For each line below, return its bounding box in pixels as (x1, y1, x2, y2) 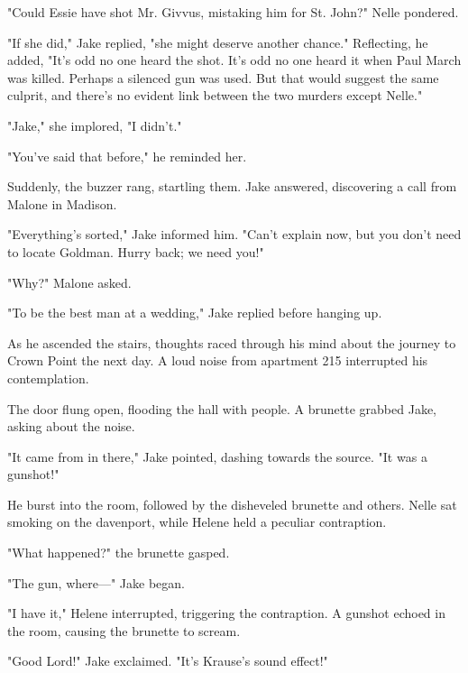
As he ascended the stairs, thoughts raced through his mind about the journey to (7, 333, 456, 352)
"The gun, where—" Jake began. (7, 573, 185, 592)
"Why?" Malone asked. (7, 272, 132, 291)
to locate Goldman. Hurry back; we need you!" (7, 242, 264, 261)
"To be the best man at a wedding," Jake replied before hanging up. (7, 303, 382, 322)
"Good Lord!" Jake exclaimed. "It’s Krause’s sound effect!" (7, 651, 328, 670)
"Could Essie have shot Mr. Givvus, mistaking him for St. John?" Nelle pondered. (7, 3, 459, 21)
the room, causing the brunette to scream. (7, 621, 241, 640)
